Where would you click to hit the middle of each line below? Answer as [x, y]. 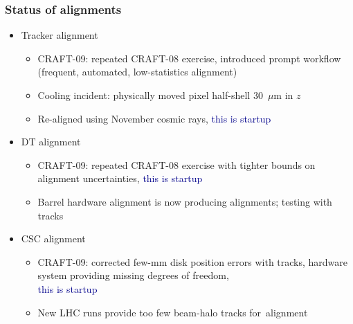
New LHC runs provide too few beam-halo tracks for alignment [173, 312]
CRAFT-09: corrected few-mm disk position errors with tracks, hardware [193, 261]
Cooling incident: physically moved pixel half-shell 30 [150, 95]
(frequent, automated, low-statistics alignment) [137, 72]
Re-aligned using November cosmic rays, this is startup [154, 118]
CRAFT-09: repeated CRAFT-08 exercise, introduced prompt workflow [189, 58]
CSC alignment [53, 238]
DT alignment [51, 142]
